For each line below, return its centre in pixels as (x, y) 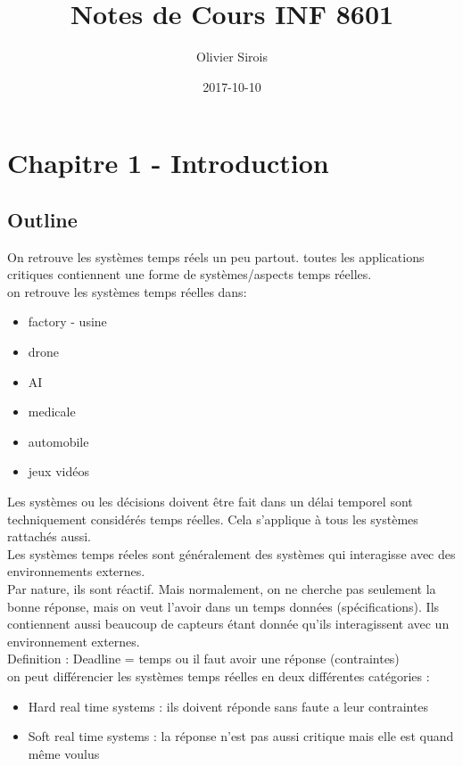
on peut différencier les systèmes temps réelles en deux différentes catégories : (219, 675)
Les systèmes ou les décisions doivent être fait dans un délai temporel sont (210, 502)
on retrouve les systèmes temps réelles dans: (127, 291)
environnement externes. (74, 641)
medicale (52, 412)
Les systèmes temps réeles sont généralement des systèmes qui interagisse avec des (231, 553)
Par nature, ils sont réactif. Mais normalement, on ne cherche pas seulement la (222, 589)
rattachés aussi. (49, 536)
